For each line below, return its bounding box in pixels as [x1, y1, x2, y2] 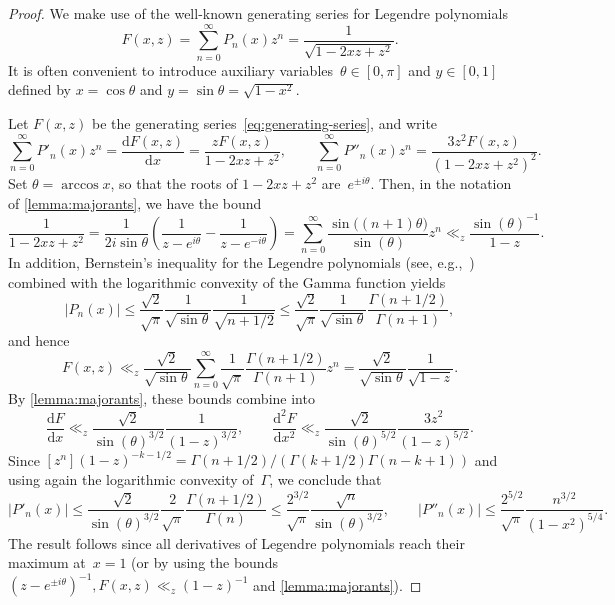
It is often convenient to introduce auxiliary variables [8, 59, 334, 80]
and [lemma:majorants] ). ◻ [253, 574, 422, 595]
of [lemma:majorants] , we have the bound [8, 192, 262, 213]
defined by [8, 79, 72, 100]
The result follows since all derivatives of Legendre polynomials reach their [8, 532, 465, 553]
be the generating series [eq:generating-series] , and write [91, 112, 438, 133]
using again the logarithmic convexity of [8, 469, 254, 490]
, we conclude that [269, 469, 382, 490]
